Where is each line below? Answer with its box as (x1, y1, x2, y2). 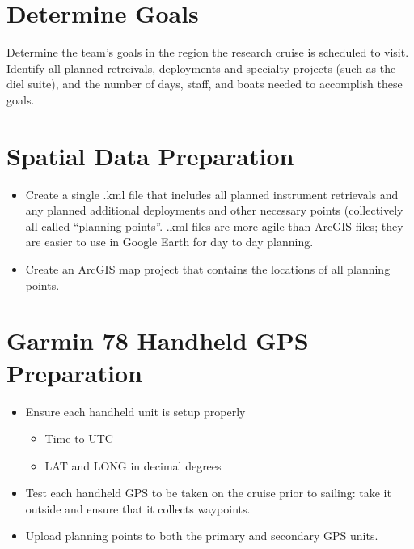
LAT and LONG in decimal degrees (44, 457, 222, 474)
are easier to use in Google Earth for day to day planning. (25, 233, 314, 250)
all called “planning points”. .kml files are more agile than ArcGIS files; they (25, 217, 403, 234)
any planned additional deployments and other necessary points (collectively (25, 202, 403, 219)
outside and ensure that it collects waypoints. (25, 500, 251, 517)
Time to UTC (44, 430, 113, 447)
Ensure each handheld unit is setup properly (25, 402, 246, 419)
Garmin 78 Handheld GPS (6, 324, 309, 357)
